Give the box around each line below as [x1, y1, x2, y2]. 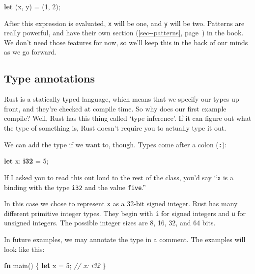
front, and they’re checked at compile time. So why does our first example [4, 103, 227, 113]
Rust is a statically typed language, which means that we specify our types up [4, 94, 239, 104]
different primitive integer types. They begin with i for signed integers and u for [4, 208, 246, 218]
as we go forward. [4, 47, 57, 57]
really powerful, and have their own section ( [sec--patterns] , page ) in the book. [4, 27, 244, 38]
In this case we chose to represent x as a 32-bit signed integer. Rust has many [4, 198, 238, 209]
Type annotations [4, 71, 95, 86]
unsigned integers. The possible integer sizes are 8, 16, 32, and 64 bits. [4, 218, 216, 228]
